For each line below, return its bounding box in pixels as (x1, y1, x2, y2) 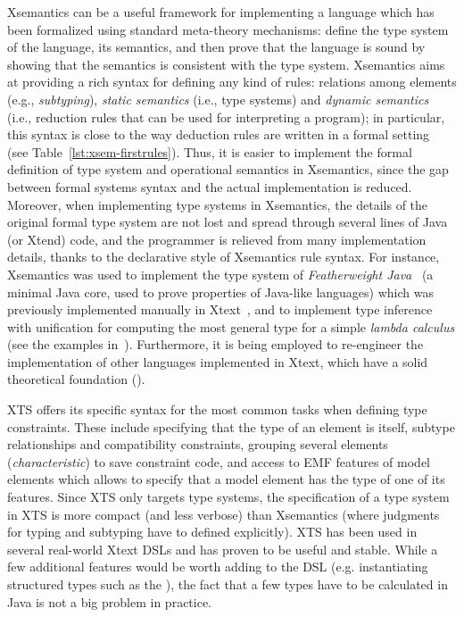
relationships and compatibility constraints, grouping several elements (7, 435, 388, 454)
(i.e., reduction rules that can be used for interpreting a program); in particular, (7, 107, 445, 126)
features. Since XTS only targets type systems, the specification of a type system (7, 488, 450, 506)
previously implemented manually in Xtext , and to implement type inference (7, 300, 433, 319)
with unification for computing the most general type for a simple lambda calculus (7, 317, 455, 336)
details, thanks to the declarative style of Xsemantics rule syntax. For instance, (7, 247, 440, 266)
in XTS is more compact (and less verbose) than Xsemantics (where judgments (7, 504, 440, 523)
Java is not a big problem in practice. (7, 592, 212, 611)
